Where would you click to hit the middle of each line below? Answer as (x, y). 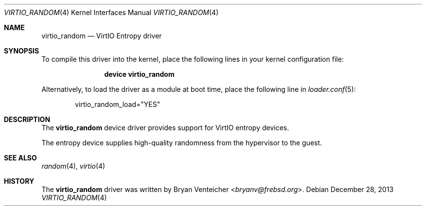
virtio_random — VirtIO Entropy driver (102, 36)
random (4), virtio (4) (73, 166)
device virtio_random (139, 74)
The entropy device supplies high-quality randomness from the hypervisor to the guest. (182, 143)
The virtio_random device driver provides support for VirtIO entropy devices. (165, 128)
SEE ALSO (20, 158)
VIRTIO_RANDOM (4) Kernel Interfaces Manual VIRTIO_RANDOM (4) (111, 12)
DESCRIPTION (27, 119)
